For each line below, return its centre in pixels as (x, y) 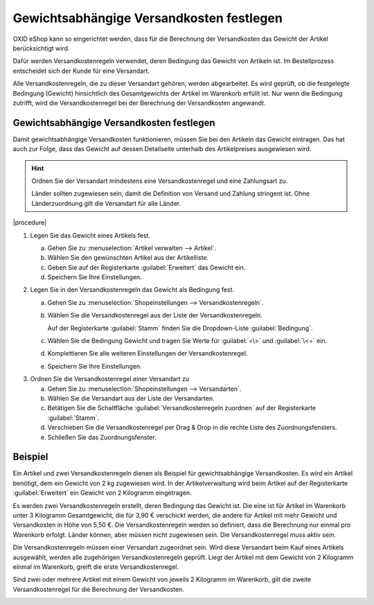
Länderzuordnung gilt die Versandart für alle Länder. (106, 203)
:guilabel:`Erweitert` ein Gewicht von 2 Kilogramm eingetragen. (102, 493)
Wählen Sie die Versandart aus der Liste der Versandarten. (131, 398)
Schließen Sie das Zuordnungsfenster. (102, 437)
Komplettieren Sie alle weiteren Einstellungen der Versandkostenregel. (148, 353)
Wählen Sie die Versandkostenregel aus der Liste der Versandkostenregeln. (155, 315)
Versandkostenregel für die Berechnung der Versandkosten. (99, 589)
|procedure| (30, 222)
